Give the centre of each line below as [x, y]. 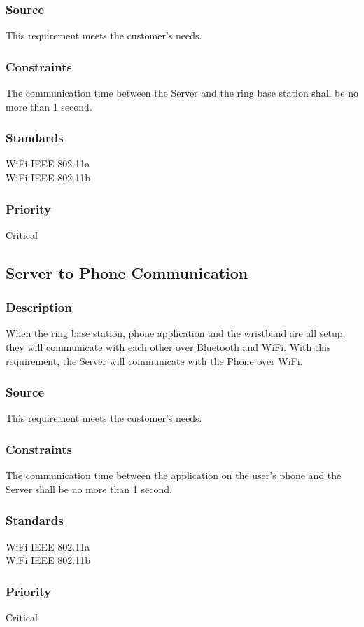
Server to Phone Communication [127, 272]
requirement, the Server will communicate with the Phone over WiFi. [154, 360]
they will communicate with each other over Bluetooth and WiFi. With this [168, 347]
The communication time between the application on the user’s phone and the [174, 475]
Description [39, 307]
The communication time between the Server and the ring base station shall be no [182, 93]
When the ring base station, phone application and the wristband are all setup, [176, 333]
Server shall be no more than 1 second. [89, 489]
